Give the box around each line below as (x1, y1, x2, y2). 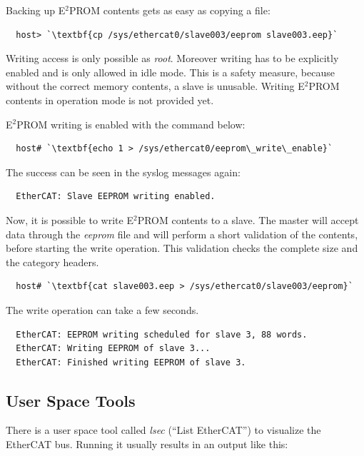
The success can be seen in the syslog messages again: (6, 164, 241, 179)
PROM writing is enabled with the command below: (16, 116, 246, 131)
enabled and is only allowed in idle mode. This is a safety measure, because (6, 64, 335, 79)
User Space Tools (6, 389, 136, 411)
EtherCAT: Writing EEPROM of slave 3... (16, 343, 211, 354)
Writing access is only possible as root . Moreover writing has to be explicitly (6, 51, 339, 66)
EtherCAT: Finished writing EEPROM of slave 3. (16, 357, 246, 368)
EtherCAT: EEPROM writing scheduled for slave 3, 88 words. (16, 329, 308, 340)
